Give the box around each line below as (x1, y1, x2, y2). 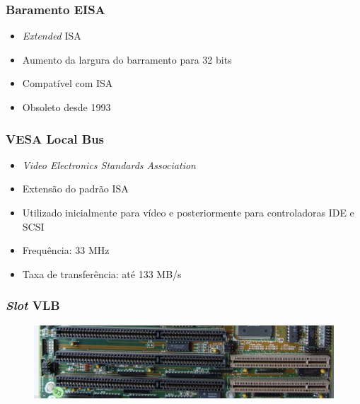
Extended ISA (22, 28, 81, 43)
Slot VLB (6, 296, 60, 314)
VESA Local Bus (6, 129, 105, 147)
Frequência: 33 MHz (22, 243, 110, 258)
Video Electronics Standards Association (22, 157, 196, 172)
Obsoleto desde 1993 (22, 100, 111, 114)
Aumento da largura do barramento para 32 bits (22, 52, 232, 67)
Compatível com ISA (22, 76, 113, 91)
